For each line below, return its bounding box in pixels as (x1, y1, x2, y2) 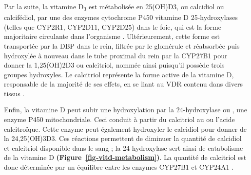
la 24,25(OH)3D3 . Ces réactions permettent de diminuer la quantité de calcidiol (4, 133, 242, 143)
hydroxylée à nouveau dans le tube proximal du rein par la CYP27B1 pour (4, 50, 228, 60)
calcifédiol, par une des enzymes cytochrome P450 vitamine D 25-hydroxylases (4, 12, 238, 22)
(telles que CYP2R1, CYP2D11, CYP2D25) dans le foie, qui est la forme (4, 21, 221, 32)
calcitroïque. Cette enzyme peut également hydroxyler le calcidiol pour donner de (4, 123, 247, 134)
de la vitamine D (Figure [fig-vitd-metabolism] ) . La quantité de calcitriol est (4, 152, 247, 162)
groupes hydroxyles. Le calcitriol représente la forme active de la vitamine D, (4, 69, 234, 79)
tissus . (4, 88, 25, 98)
